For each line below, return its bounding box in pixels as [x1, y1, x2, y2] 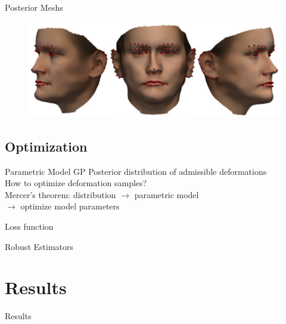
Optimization [5, 137, 88, 155]
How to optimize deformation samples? [5, 177, 147, 189]
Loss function [5, 220, 54, 232]
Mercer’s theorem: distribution [5, 188, 116, 200]
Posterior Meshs [5, 1, 63, 13]
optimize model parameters [20, 200, 120, 212]
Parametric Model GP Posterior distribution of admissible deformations [5, 165, 267, 177]
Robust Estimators [5, 240, 73, 252]
